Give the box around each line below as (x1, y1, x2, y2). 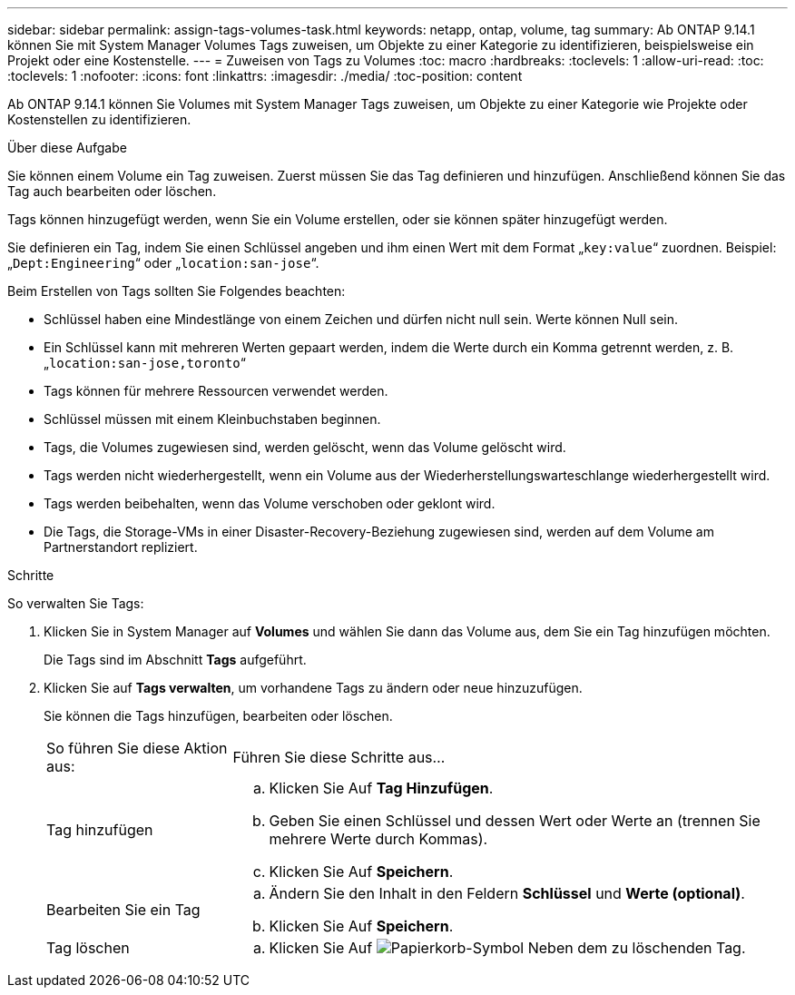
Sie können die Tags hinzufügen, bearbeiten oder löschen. (44, 708, 393, 724)
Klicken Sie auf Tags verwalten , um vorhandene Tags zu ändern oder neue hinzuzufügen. (44, 680, 583, 695)
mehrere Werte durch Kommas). (269, 830, 488, 848)
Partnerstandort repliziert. (44, 539, 198, 555)
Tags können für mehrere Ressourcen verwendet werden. (44, 383, 388, 399)
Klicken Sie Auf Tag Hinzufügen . (269, 779, 494, 797)
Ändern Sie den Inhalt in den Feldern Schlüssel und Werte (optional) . (269, 884, 745, 902)
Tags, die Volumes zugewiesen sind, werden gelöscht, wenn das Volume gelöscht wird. (44, 439, 566, 455)
